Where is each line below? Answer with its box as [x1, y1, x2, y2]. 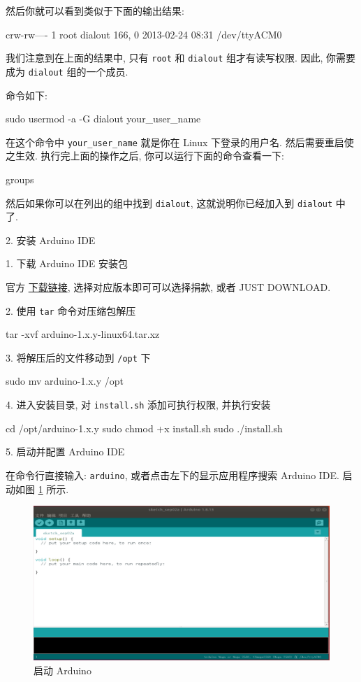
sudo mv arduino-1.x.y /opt [6, 374, 124, 388]
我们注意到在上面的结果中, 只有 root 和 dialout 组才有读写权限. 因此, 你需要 [6, 50, 356, 65]
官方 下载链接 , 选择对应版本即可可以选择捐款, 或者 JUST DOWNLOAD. [6, 279, 331, 294]
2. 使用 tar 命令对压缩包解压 [6, 303, 136, 318]
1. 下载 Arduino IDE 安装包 [6, 256, 128, 271]
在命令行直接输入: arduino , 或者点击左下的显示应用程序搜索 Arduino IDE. [6, 467, 339, 482]
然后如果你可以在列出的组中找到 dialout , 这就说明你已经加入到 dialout [6, 195, 333, 210]
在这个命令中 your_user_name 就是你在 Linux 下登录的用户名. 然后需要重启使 [6, 134, 354, 149]
